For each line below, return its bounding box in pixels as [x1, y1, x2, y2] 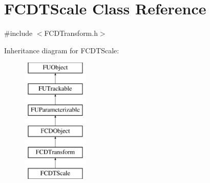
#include [4, 28, 33, 38]
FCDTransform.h [44, 28, 98, 38]
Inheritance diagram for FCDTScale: [4, 45, 119, 55]
